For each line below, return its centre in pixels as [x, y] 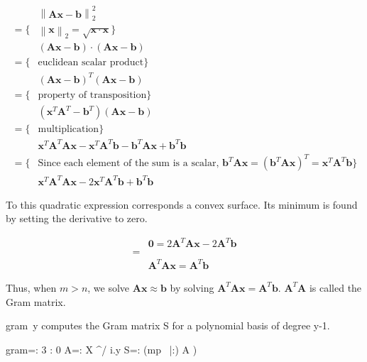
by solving [192, 287]
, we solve [109, 287]
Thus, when [31, 287]
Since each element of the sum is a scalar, [128, 164]
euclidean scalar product [91, 63]
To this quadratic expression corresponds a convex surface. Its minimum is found [182, 204]
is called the [335, 287]
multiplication [69, 130]
